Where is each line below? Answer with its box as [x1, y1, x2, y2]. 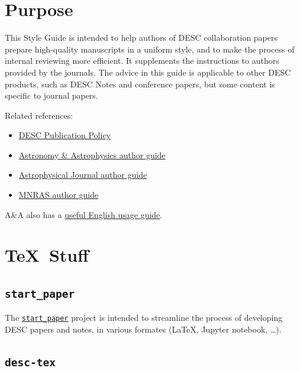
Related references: [5, 109, 73, 121]
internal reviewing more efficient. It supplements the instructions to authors [5, 54, 279, 67]
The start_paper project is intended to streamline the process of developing [5, 311, 283, 324]
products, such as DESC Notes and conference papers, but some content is [5, 77, 275, 90]
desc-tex [5, 356, 56, 369]
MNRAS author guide [18, 188, 99, 201]
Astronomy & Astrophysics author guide [18, 148, 166, 161]
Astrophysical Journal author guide [18, 168, 147, 181]
